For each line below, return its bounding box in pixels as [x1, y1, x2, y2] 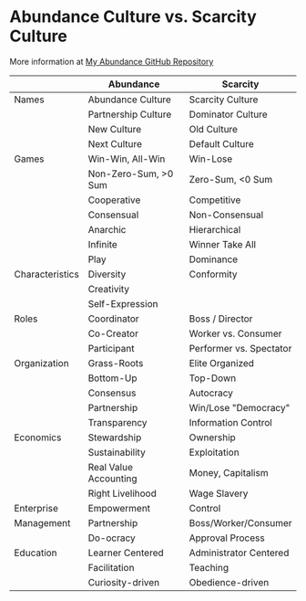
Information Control [189, 416, 273, 428]
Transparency [87, 416, 148, 428]
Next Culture [87, 137, 143, 150]
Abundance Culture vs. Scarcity [9, 6, 257, 27]
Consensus [87, 386, 137, 399]
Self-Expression [87, 297, 158, 310]
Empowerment [87, 501, 151, 514]
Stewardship [87, 431, 142, 444]
